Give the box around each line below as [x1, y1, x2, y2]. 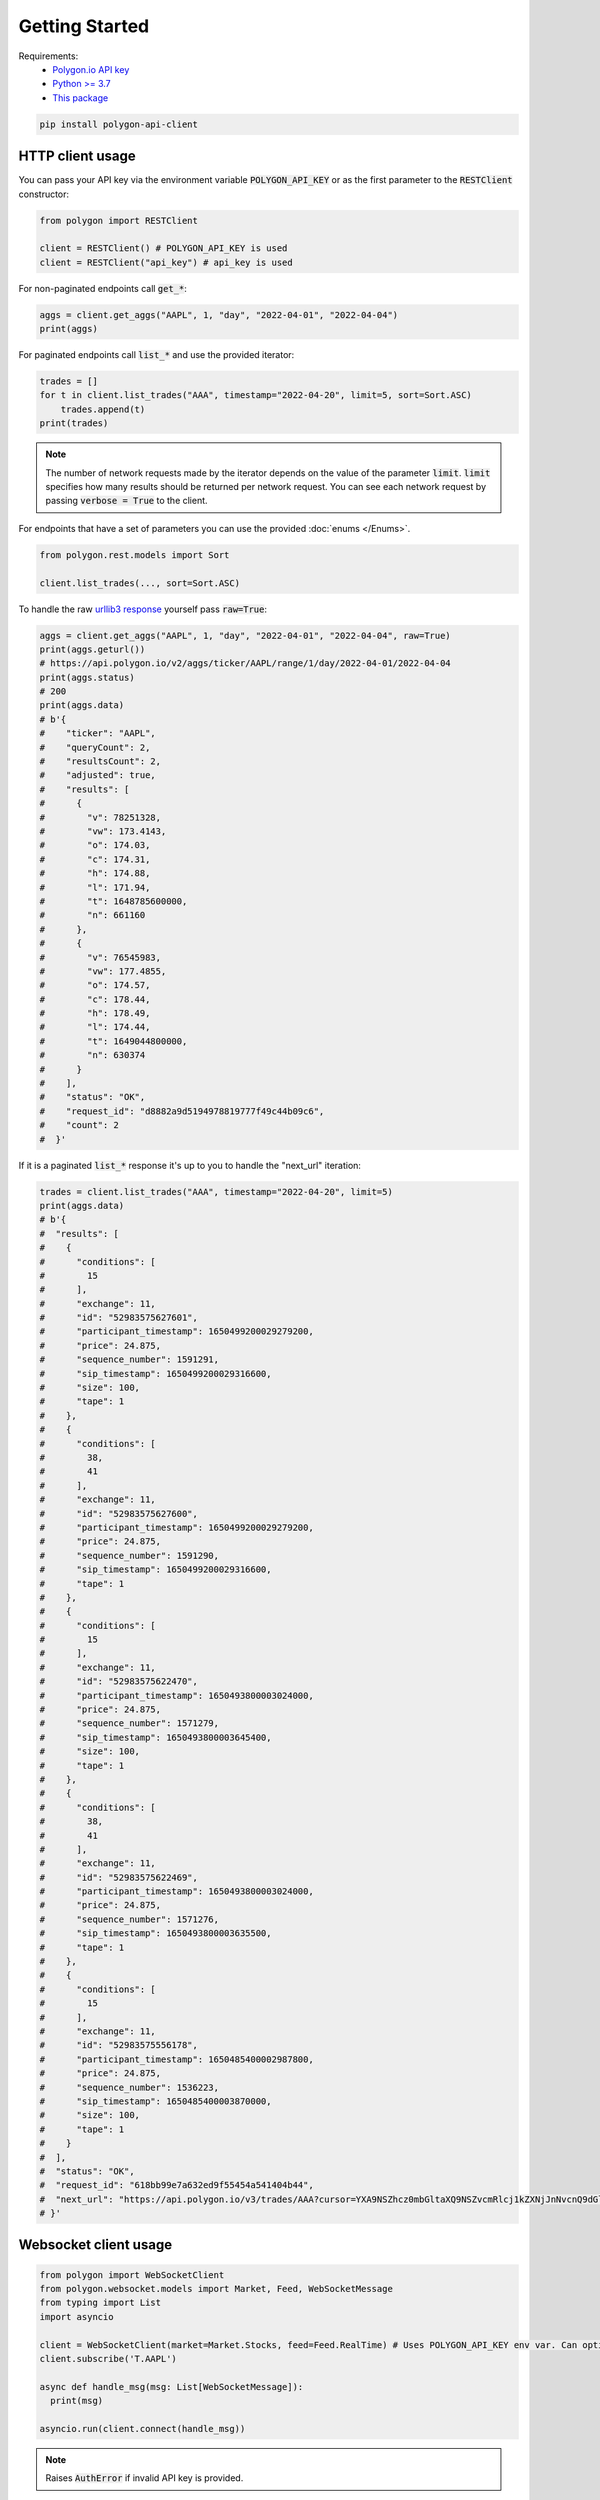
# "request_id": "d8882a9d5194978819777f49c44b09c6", [39, 1105, 325, 1117]
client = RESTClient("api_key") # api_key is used [39, 256, 294, 268]
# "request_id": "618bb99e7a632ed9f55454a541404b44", [39, 2180, 314, 2191]
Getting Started [18, 15, 150, 37]
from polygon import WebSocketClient [39, 2269, 225, 2280]
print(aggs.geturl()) [39, 643, 146, 655]
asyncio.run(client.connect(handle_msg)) [39, 2423, 246, 2434]
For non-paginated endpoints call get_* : [18, 282, 187, 294]
